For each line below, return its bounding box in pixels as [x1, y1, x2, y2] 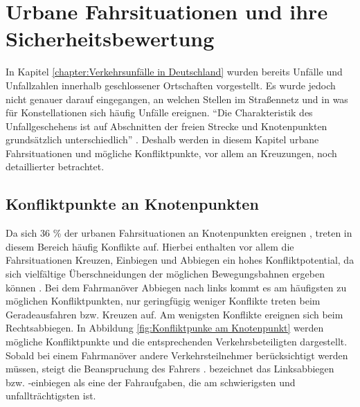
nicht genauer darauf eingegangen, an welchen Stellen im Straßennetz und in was [6, 91, 348, 106]
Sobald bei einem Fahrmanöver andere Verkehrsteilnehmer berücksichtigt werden [6, 347, 348, 362]
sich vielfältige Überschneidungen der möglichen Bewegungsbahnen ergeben [6, 266, 325, 281]
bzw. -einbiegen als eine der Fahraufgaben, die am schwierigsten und [6, 374, 296, 389]
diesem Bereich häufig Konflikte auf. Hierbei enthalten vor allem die [6, 239, 294, 253]
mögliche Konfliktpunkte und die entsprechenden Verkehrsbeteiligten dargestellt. [6, 334, 348, 349]
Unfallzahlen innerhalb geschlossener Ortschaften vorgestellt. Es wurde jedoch [6, 78, 336, 92]
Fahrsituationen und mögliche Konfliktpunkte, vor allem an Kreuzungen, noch [6, 145, 337, 160]
